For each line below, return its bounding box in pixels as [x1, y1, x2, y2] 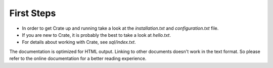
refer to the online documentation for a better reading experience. [9, 55, 147, 61]
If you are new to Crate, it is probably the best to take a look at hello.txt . [22, 32, 171, 38]
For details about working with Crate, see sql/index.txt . [22, 39, 136, 45]
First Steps [9, 8, 56, 19]
